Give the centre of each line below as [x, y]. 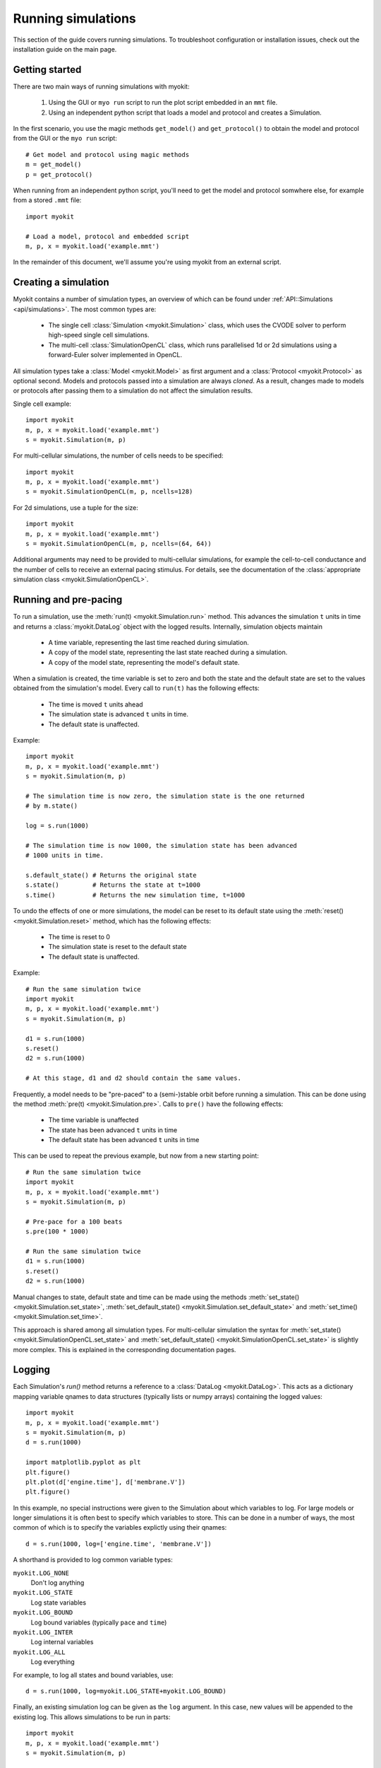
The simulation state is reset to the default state [117, 947]
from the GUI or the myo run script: [65, 139]
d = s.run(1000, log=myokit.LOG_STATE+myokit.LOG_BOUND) [126, 1691]
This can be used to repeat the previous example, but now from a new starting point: [136, 1156]
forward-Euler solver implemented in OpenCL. [115, 355]
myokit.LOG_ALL [40, 1652]
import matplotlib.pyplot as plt [83, 1462]
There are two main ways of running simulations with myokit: [101, 86]
